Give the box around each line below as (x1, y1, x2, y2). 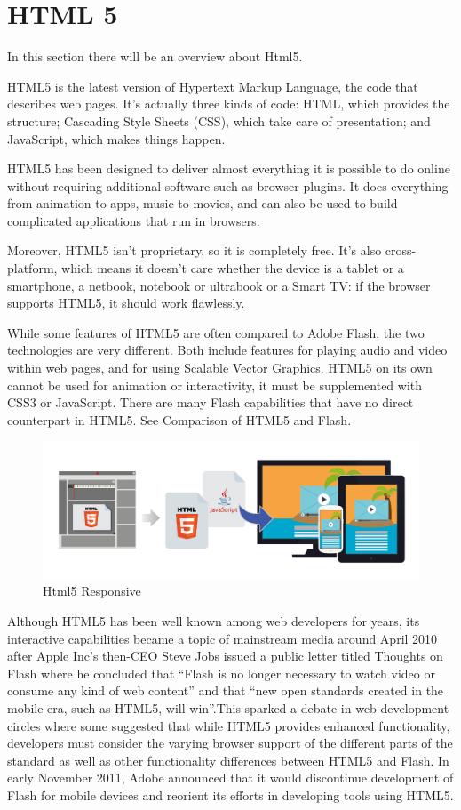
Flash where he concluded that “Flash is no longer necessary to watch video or (7, 663, 435, 682)
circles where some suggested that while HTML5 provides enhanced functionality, (7, 716, 450, 734)
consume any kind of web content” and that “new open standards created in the (7, 681, 444, 700)
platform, (7, 259, 58, 277)
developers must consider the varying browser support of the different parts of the (7, 734, 453, 752)
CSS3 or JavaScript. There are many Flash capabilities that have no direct (7, 393, 414, 412)
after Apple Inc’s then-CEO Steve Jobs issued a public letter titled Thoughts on (7, 646, 443, 665)
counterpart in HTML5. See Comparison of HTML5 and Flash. (7, 410, 352, 429)
